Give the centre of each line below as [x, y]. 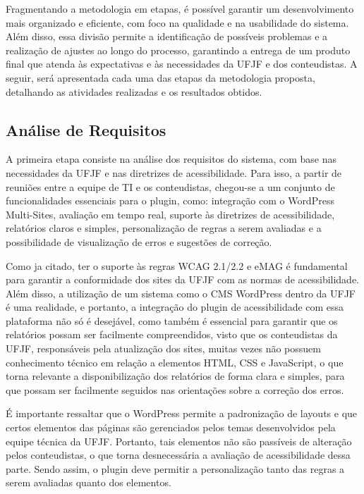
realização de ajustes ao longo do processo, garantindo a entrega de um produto [178, 50]
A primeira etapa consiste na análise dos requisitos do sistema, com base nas [171, 159]
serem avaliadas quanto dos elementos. [89, 482]
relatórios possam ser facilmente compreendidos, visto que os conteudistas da [172, 334]
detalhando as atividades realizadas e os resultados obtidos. [134, 91]
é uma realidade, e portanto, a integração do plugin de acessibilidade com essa [175, 307]
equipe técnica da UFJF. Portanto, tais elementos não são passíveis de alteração [179, 441]
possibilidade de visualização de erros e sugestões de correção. [139, 241]
